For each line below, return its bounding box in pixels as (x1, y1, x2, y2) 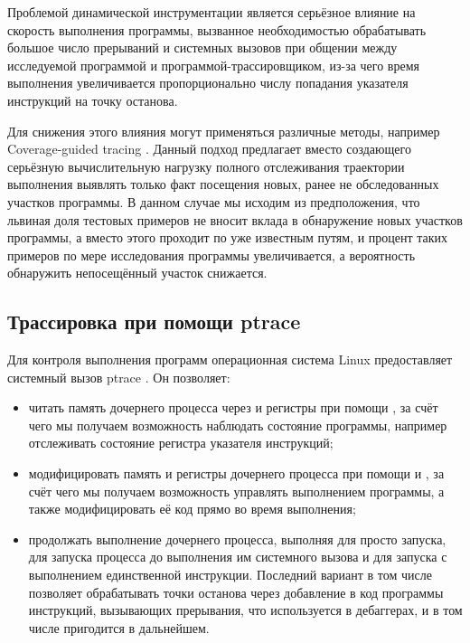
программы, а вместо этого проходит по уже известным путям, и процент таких (7, 228, 448, 247)
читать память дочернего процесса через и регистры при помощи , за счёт (28, 398, 438, 417)
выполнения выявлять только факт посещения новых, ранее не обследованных (7, 175, 439, 194)
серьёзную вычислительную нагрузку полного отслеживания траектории (7, 156, 405, 175)
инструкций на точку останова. (7, 90, 178, 109)
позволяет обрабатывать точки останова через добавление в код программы (28, 582, 444, 601)
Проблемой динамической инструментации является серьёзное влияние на (7, 3, 416, 21)
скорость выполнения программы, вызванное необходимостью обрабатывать (7, 20, 427, 39)
